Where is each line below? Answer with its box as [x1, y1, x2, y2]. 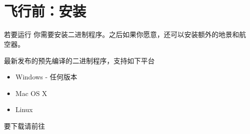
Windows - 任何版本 [15, 72, 77, 82]
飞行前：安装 [4, 1, 87, 21]
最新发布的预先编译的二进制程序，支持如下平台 [4, 55, 155, 65]
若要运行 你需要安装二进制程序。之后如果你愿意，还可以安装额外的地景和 [4, 29, 239, 39]
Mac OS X [15, 88, 47, 98]
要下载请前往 [4, 120, 45, 131]
